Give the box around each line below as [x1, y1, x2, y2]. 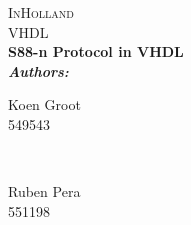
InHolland [8, 2, 74, 22]
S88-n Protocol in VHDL [8, 41, 184, 62]
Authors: [8, 60, 69, 81]
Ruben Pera [8, 181, 81, 202]
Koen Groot [8, 94, 81, 115]
